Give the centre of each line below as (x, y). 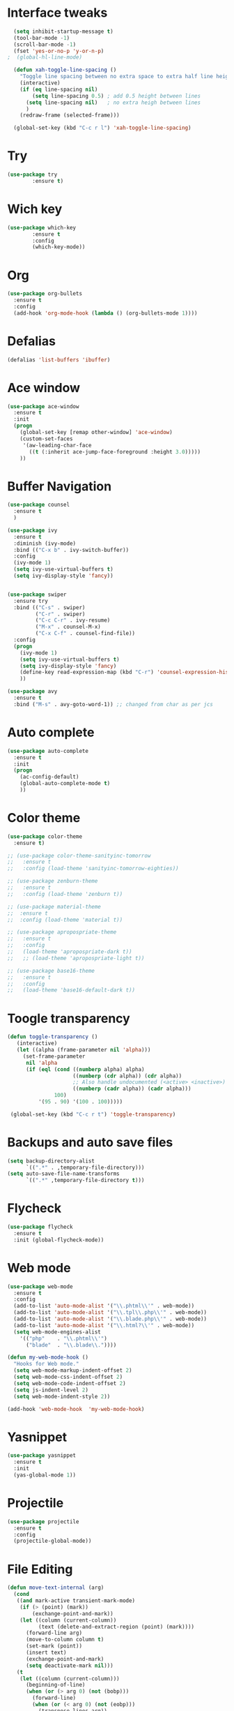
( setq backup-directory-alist (51, 1161)
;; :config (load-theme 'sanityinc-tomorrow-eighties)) (93, 869)
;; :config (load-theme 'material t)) (65, 920)
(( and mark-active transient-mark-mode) (76, 1601)
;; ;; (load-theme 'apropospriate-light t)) (76, 958)
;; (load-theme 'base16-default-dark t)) (71, 990)
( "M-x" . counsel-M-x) (68, 627)
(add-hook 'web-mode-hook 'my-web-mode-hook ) (76, 1409)
